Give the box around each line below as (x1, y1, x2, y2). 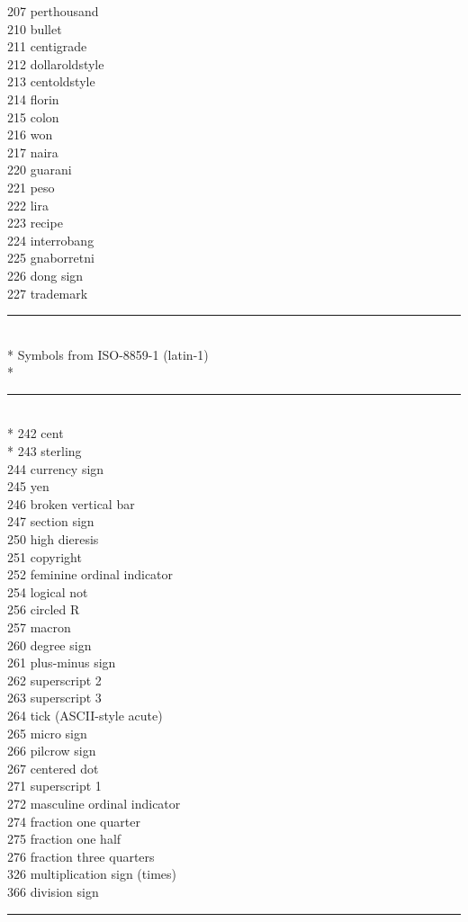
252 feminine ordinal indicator (7, 565, 174, 584)
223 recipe (7, 213, 63, 232)
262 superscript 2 (7, 670, 102, 689)
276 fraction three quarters (7, 846, 155, 865)
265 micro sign (7, 723, 87, 742)
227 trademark (7, 283, 88, 302)
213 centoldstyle (7, 72, 95, 91)
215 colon (7, 107, 59, 126)
